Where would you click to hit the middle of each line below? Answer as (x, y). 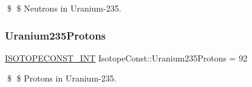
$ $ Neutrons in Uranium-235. (64, 8)
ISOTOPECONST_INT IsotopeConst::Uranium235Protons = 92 (126, 57)
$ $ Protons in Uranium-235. (62, 78)
